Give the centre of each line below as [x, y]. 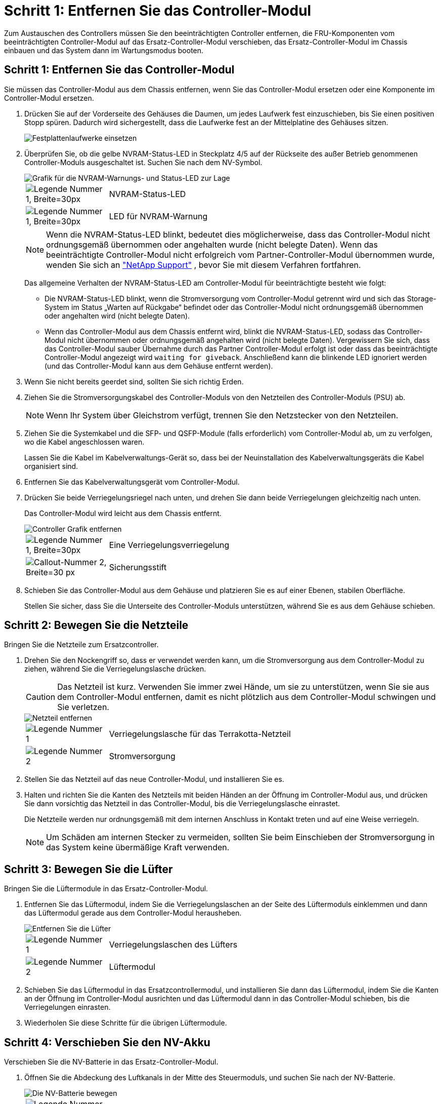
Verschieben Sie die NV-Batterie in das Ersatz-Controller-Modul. [111, 1062]
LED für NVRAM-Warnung [158, 216]
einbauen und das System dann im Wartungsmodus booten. [104, 50]
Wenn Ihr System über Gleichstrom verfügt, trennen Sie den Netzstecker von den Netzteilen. [222, 415]
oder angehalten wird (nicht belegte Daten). [117, 316]
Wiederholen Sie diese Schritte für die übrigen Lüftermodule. [126, 1023]
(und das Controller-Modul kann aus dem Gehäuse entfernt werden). [159, 366]
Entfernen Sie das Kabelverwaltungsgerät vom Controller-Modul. [132, 482]
